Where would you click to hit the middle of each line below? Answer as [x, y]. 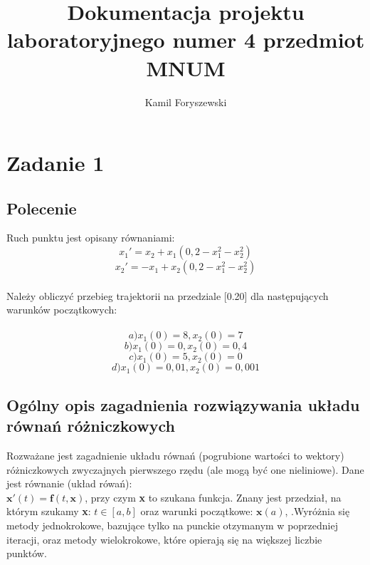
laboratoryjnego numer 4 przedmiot [186, 40]
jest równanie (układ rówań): [69, 483]
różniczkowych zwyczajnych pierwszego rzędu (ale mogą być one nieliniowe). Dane [185, 469]
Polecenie [42, 208]
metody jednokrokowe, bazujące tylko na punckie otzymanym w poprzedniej [172, 525]
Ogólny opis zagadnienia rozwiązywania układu [183, 404]
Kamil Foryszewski [186, 102]
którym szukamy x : [49, 511]
